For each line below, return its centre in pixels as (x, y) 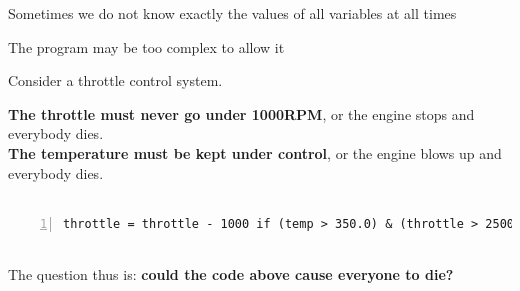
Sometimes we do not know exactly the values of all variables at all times (232, 13)
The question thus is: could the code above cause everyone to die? (231, 274)
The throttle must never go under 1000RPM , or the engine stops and (241, 113)
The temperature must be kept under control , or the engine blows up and (255, 152)
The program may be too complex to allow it (146, 46)
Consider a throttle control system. (115, 80)
